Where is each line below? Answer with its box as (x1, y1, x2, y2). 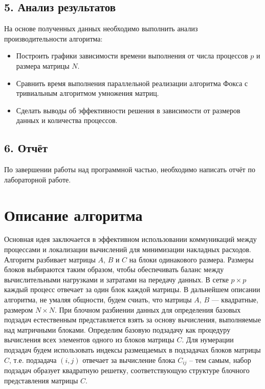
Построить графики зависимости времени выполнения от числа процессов (16, 50, 248, 61)
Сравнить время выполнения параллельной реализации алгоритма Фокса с (16, 77, 248, 88)
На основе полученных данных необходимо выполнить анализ (4, 23, 198, 34)
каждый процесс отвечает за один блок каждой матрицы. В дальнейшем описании (4, 284, 260, 295)
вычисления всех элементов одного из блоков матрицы (4, 334, 174, 345)
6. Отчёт (4, 140, 48, 156)
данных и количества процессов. (16, 115, 118, 126)
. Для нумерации (182, 334, 234, 345)
